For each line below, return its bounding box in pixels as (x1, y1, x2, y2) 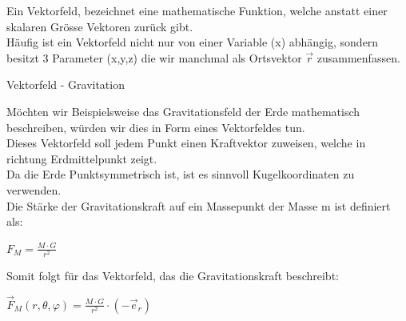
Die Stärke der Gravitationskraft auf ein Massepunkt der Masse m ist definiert (6, 197, 391, 214)
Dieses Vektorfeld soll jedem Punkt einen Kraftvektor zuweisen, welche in (6, 134, 366, 151)
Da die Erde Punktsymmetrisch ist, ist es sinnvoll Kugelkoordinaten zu (6, 166, 355, 183)
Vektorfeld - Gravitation (6, 76, 125, 93)
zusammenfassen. (316, 49, 400, 66)
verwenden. (6, 181, 62, 198)
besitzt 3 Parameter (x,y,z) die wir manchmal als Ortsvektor (6, 49, 302, 66)
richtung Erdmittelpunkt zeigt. (6, 150, 157, 167)
